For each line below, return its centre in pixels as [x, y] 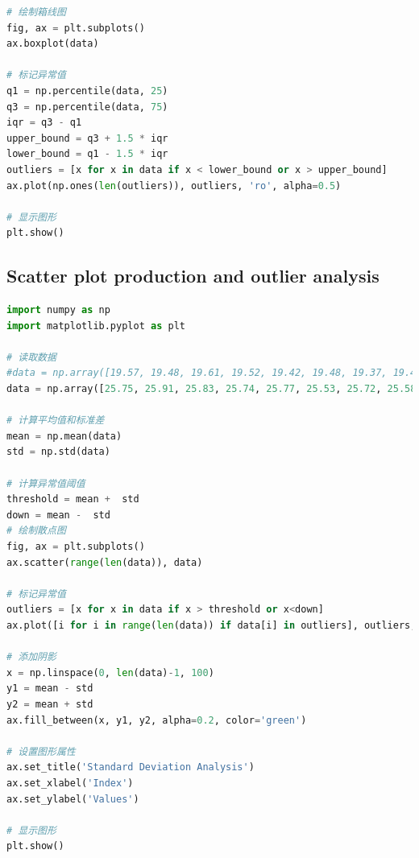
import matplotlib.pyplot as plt [96, 326]
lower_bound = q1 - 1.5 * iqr [87, 154]
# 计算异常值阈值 [46, 483]
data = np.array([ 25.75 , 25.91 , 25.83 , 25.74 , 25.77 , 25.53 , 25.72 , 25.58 [212, 389]
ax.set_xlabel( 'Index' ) [70, 783]
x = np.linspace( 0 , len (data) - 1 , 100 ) [110, 672]
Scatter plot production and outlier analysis [193, 276]
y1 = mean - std [50, 689]
